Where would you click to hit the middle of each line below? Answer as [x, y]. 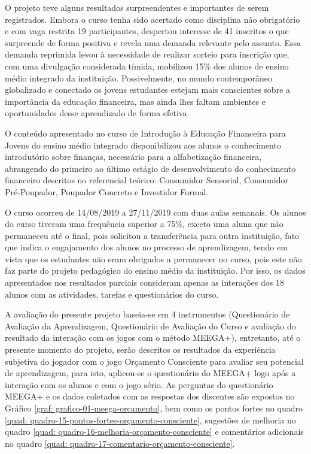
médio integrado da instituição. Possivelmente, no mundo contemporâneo [138, 78]
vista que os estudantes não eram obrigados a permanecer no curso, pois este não [153, 258]
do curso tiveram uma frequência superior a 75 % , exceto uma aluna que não [144, 224]
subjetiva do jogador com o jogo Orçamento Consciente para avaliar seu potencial [154, 361]
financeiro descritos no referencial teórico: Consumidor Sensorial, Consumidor [147, 180]
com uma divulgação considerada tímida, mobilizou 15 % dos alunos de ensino [147, 66]
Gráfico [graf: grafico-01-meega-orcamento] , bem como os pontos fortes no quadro [154, 408]
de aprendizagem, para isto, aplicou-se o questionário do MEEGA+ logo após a [150, 373]
